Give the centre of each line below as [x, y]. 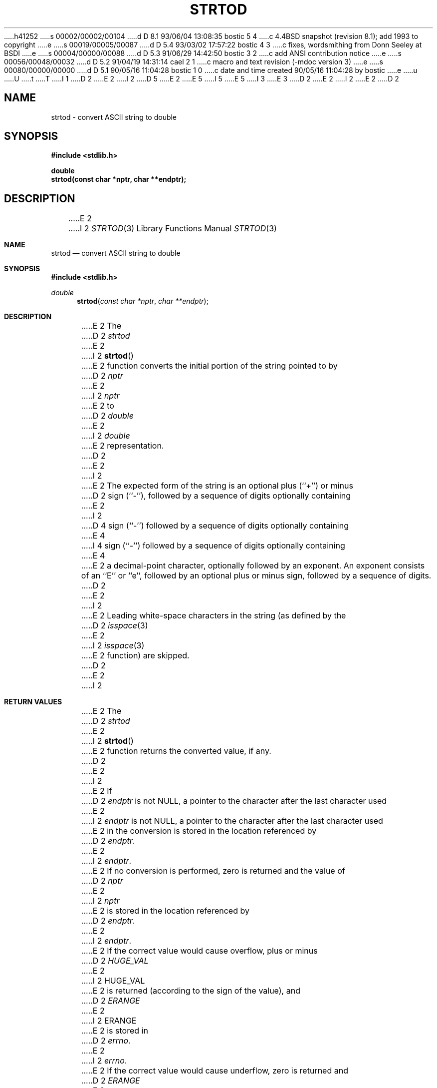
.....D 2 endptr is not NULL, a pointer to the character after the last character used [234, 801]
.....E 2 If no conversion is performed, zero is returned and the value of [213, 871]
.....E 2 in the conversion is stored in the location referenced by [199, 831]
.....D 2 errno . [106, 1041]
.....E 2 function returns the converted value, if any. [176, 751]
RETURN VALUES [33, 702]
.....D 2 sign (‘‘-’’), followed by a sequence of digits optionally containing [216, 496]
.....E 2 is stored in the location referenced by [165, 911]
